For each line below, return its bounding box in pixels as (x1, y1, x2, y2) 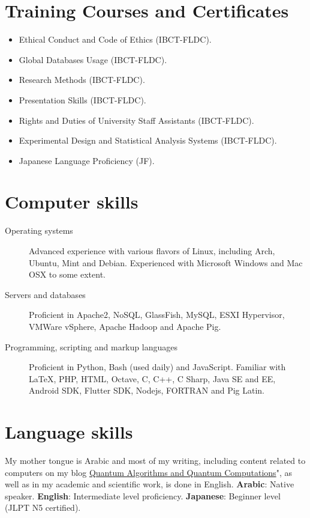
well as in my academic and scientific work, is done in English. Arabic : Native (5, 478, 294, 490)
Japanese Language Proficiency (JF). (19, 154, 155, 166)
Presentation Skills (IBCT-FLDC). (19, 93, 146, 106)
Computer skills (5, 189, 139, 214)
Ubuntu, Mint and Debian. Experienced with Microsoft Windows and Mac (29, 256, 303, 269)
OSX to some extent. (29, 268, 106, 281)
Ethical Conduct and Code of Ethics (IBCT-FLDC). (19, 33, 212, 46)
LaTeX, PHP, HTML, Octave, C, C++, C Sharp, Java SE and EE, (29, 372, 276, 385)
